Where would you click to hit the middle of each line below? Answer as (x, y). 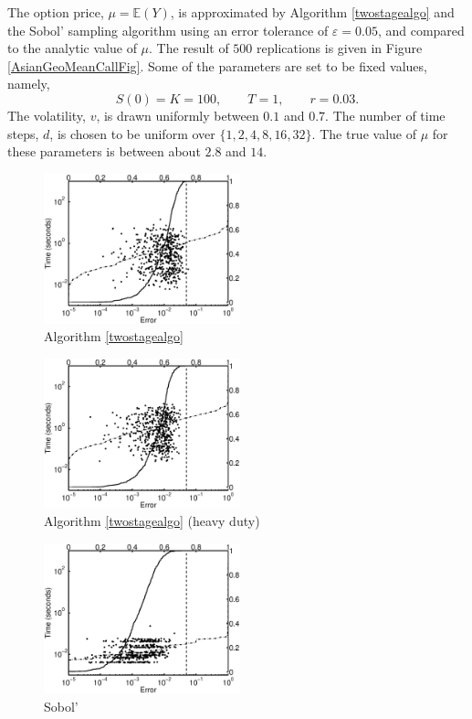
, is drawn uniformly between (178, 115)
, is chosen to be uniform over (132, 133)
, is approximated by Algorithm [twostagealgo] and (312, 12)
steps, (23, 133)
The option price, (56, 12)
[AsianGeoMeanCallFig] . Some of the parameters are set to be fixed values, (217, 65)
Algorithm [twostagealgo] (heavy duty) (152, 521)
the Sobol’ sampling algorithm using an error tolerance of (168, 30)
